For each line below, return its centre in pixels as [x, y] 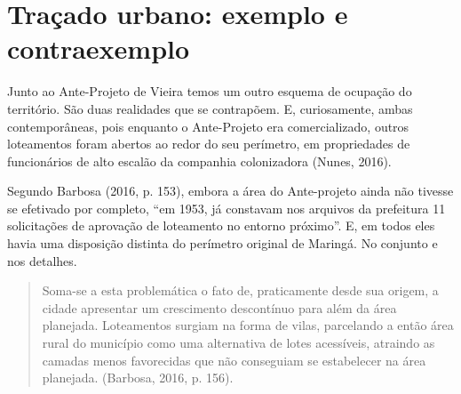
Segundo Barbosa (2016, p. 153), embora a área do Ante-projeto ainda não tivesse [230, 191]
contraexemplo [99, 48]
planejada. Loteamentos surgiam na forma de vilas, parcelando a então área [248, 325]
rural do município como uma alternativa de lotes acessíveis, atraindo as [238, 343]
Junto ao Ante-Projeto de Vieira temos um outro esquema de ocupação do [210, 91]
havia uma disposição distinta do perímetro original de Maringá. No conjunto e [223, 243]
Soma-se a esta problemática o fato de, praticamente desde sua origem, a [240, 290]
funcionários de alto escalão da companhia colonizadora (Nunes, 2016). [199, 161]
